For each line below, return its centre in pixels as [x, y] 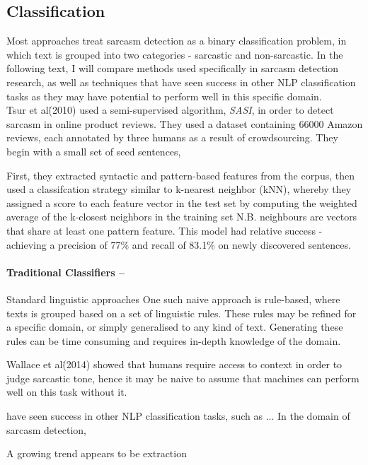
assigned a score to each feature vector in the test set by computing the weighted [182, 202]
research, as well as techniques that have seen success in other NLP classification [181, 82]
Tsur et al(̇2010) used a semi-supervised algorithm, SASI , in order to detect [170, 110]
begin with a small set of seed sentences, [94, 151]
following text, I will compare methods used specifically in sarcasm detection [173, 68]
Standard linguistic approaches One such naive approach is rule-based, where [173, 299]
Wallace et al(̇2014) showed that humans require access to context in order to [174, 364]
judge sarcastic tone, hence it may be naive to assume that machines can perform [183, 378]
